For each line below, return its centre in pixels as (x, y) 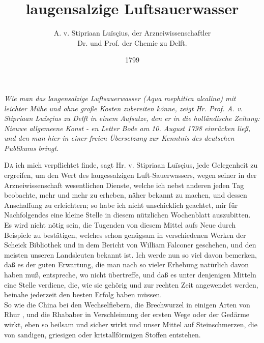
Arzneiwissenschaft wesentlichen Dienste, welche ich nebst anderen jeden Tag (124, 185)
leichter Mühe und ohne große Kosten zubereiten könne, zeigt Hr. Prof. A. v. (123, 108)
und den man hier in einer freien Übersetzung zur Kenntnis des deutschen (119, 138)
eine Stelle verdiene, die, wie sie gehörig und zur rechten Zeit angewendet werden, (131, 284)
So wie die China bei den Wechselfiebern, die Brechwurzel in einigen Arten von (127, 304)
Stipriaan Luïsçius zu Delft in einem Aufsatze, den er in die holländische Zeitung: (132, 118)
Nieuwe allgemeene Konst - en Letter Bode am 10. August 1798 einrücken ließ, (127, 128)
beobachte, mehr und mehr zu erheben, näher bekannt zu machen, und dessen (126, 195)
